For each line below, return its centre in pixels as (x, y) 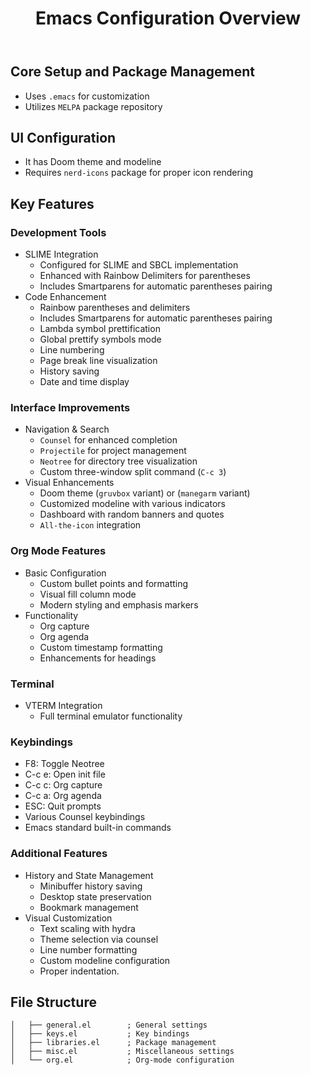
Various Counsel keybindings (85, 817)
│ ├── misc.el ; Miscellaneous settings (122, 1052)
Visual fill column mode (88, 594)
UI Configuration (63, 138)
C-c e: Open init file (65, 774)
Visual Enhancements (69, 483)
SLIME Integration (61, 254)
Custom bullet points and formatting (114, 583)
